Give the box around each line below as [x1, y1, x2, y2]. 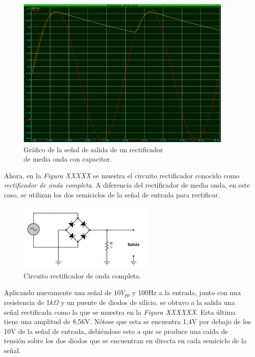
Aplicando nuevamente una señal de [4, 287, 112, 297]
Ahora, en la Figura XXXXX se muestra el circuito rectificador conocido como [4, 170, 240, 180]
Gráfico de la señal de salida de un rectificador [24, 144, 163, 154]
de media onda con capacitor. [24, 154, 112, 164]
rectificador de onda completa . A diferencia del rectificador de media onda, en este [4, 180, 250, 190]
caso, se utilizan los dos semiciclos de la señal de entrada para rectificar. [4, 189, 220, 199]
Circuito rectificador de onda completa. [24, 271, 141, 281]
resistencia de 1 [4, 297, 50, 307]
